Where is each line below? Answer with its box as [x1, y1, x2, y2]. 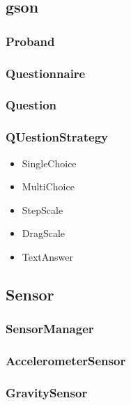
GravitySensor [6, 383, 88, 401]
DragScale [22, 226, 65, 240]
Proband [6, 32, 55, 49]
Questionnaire [6, 64, 86, 82]
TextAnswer [22, 249, 74, 263]
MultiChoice [22, 179, 75, 194]
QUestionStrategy [6, 128, 108, 146]
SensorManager [6, 320, 94, 337]
